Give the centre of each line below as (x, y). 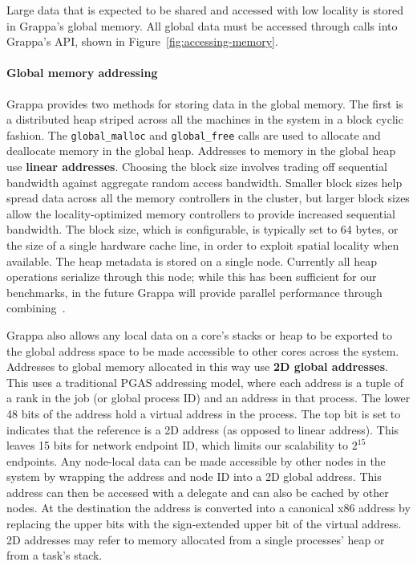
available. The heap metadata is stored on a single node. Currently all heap (192, 261)
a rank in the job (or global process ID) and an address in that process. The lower (208, 398)
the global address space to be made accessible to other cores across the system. (203, 350)
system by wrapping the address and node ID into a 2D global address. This (194, 476)
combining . (36, 308)
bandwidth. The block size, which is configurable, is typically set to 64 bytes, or (202, 229)
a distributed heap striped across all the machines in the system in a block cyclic (205, 119)
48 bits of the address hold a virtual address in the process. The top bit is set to (204, 413)
